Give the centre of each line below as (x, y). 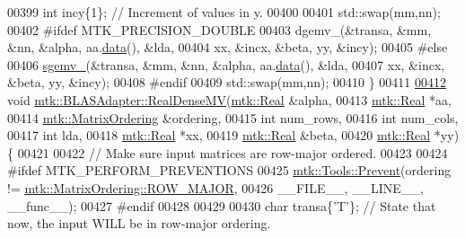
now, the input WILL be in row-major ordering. (139, 223)
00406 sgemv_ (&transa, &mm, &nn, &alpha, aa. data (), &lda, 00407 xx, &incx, (226, 64)
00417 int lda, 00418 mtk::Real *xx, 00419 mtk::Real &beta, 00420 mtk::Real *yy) (233, 135)
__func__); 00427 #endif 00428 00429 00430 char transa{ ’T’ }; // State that (222, 205)
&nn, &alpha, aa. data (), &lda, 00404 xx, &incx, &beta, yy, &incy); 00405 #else (228, 47)
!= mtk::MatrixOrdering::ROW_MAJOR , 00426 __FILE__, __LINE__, (215, 187)
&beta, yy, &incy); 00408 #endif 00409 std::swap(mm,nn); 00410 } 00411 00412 (227, 82)
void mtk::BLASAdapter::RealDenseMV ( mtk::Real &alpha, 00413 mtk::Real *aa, (229, 99)
